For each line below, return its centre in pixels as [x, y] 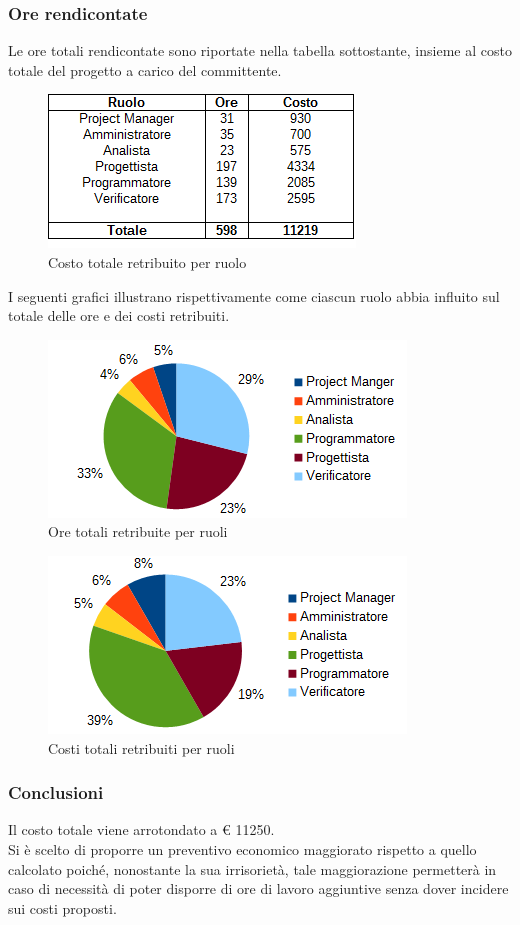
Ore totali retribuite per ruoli [138, 531]
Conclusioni [56, 792]
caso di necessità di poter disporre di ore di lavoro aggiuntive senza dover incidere [258, 888]
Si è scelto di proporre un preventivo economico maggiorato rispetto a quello [242, 848]
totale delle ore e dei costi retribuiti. [119, 315]
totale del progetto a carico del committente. [145, 69]
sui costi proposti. [62, 907]
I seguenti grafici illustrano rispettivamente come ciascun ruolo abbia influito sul [254, 295]
